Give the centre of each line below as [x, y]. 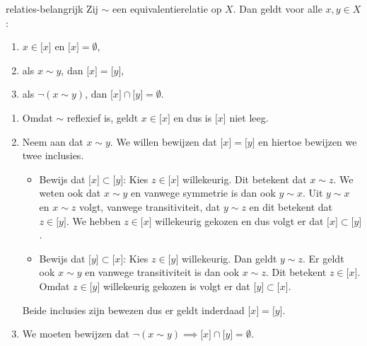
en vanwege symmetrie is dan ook [203, 193]
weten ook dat [70, 193]
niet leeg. [249, 117]
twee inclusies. [53, 155]
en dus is [193, 117]
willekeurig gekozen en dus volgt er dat [239, 220]
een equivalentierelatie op [167, 8]
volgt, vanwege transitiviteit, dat [150, 206]
